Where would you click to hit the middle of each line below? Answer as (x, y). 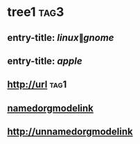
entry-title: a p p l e (45, 61)
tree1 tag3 (36, 12)
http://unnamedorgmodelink (70, 132)
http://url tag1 (37, 85)
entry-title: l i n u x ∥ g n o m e (61, 38)
